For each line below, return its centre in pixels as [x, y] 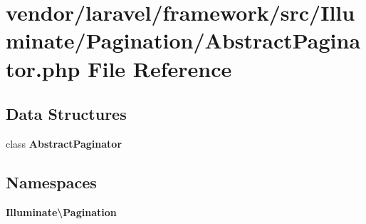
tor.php [43, 68]
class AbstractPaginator [64, 143]
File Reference [160, 68]
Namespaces [51, 182]
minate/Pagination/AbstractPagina [183, 40]
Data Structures [66, 114]
